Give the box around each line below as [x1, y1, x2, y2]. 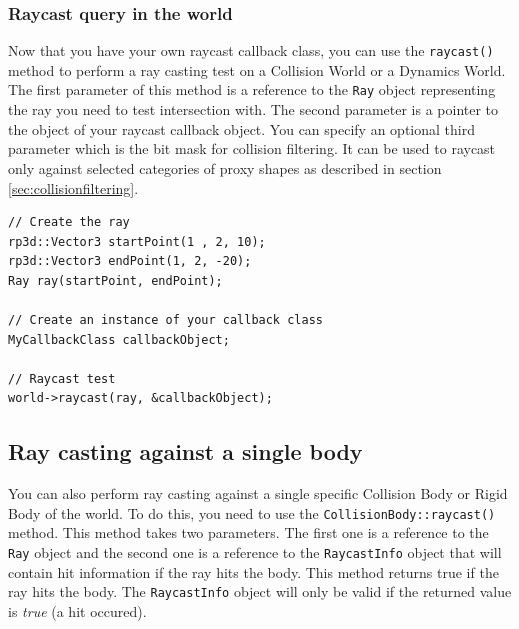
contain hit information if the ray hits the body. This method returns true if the [8, 561, 499, 582]
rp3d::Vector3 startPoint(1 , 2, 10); [8, 234, 266, 249]
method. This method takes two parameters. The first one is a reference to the [8, 522, 489, 543]
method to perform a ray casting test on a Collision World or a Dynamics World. [8, 59, 506, 80]
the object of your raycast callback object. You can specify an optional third [8, 118, 475, 139]
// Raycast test [8, 371, 116, 386]
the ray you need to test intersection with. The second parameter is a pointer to [8, 99, 499, 120]
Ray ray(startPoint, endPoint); [8, 273, 223, 288]
